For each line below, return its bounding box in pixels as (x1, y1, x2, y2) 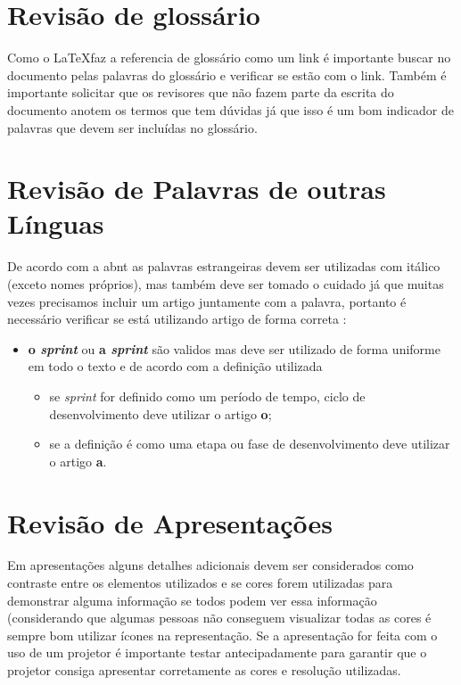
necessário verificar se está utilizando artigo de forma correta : (7, 309, 347, 328)
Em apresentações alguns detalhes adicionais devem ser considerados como (7, 556, 414, 574)
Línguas (7, 205, 104, 242)
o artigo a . (49, 451, 107, 470)
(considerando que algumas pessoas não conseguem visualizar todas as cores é (7, 608, 432, 627)
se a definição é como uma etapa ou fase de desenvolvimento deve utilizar (49, 434, 450, 453)
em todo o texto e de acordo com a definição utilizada (28, 357, 323, 376)
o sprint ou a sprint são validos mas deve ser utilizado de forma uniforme (28, 339, 440, 358)
